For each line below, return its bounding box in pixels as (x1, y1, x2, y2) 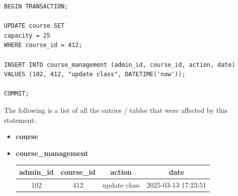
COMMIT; (4, 90, 29, 98)
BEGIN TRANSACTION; (4, 3, 68, 10)
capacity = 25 (4, 32, 51, 39)
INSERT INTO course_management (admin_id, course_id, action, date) (4, 61, 236, 68)
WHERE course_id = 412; (4, 42, 82, 49)
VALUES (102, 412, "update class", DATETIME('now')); (4, 71, 186, 78)
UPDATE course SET (4, 22, 65, 30)
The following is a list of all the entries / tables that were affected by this (4, 104, 228, 115)
